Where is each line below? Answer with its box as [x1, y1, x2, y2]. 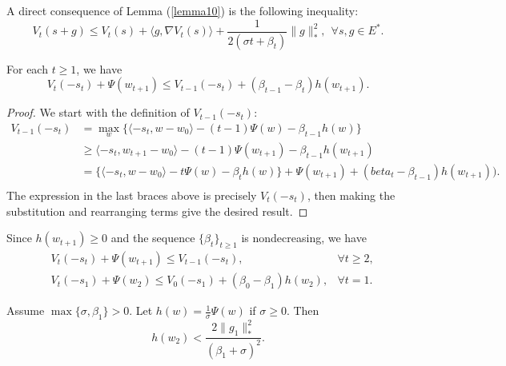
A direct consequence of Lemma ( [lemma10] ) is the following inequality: [6, 2, 359, 18]
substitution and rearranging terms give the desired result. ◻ [6, 202, 308, 219]
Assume [6, 302, 45, 319]
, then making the [307, 187, 396, 204]
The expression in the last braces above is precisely [6, 187, 257, 204]
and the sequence [110, 229, 195, 246]
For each [6, 60, 48, 77]
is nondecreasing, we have [241, 229, 367, 246]
